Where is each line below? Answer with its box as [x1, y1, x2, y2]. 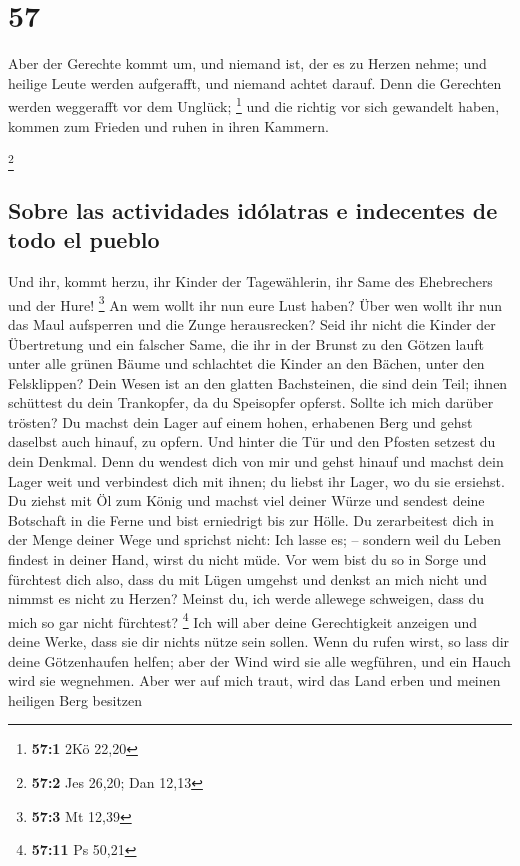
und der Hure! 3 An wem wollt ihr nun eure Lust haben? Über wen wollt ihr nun [8, 291, 503, 315]
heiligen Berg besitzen [8, 689, 143, 710]
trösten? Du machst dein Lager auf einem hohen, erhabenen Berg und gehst [8, 411, 473, 432]
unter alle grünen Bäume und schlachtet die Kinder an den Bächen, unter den [8, 353, 485, 374]
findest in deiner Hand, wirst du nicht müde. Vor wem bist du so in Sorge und [8, 549, 487, 570]
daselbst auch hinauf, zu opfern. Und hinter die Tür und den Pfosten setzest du [8, 431, 496, 452]
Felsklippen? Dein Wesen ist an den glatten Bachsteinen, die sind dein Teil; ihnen [8, 372, 508, 393]
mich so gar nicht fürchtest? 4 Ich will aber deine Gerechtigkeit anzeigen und [8, 608, 478, 632]
